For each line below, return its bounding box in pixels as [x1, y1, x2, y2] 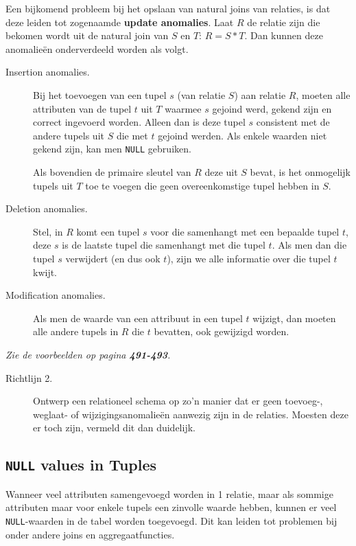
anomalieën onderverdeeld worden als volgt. [5, 41, 189, 56]
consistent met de [256, 115, 330, 129]
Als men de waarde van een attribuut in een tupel [33, 310, 243, 325]
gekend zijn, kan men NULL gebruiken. [33, 141, 191, 156]
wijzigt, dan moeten [252, 310, 336, 325]
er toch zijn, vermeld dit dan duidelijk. [33, 420, 195, 435]
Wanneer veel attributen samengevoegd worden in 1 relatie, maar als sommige [5, 486, 333, 501]
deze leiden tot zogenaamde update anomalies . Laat [5, 14, 234, 29]
